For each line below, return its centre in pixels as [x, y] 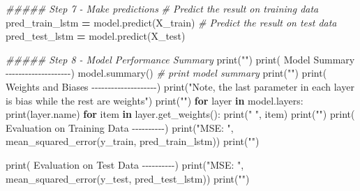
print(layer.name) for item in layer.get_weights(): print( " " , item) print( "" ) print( [180, 114]
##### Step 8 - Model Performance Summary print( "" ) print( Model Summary [180, 59]
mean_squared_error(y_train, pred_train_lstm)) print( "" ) [133, 141]
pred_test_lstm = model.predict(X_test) [96, 36]
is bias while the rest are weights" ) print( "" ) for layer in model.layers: [155, 100]
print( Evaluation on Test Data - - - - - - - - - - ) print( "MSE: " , [125, 164]
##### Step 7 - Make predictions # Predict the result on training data [162, 8]
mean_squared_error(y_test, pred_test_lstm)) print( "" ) [128, 178]
